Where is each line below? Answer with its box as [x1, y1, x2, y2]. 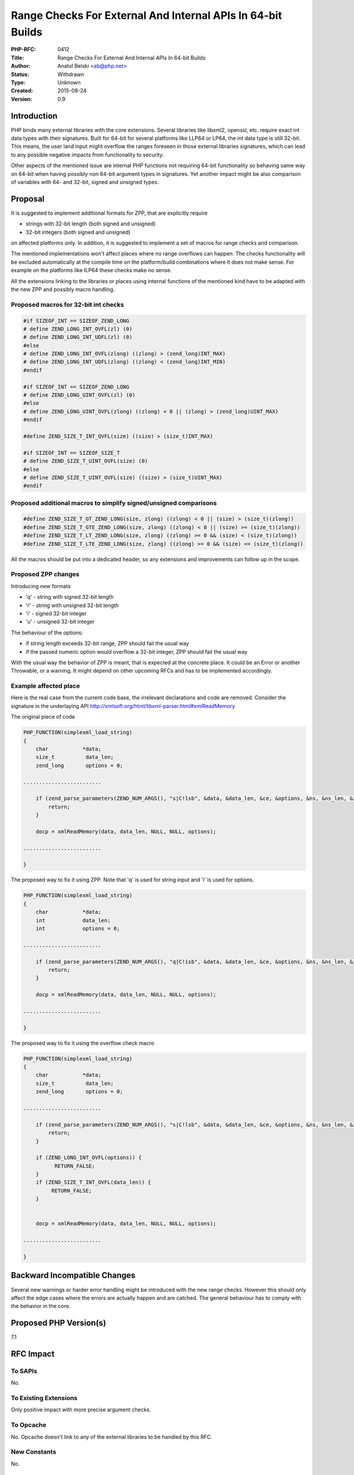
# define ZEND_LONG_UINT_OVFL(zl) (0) [23, 392, 136, 398]
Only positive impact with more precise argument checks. [11, 1406, 152, 1413]
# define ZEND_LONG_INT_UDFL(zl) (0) [23, 334, 133, 340]
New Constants [11, 1448, 57, 1456]
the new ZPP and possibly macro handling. [11, 286, 115, 293]
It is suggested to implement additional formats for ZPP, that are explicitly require [11, 209, 208, 217]
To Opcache [11, 1421, 47, 1429]
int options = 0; [35, 925, 120, 932]
